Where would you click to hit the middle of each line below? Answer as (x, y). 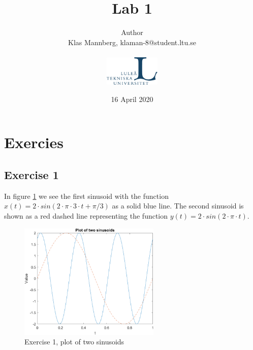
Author (132, 32)
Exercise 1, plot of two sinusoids (74, 342)
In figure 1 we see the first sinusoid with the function (86, 196)
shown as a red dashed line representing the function (86, 215)
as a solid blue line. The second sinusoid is (178, 206)
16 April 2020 (132, 99)
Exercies (34, 142)
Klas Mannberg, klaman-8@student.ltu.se (132, 42)
